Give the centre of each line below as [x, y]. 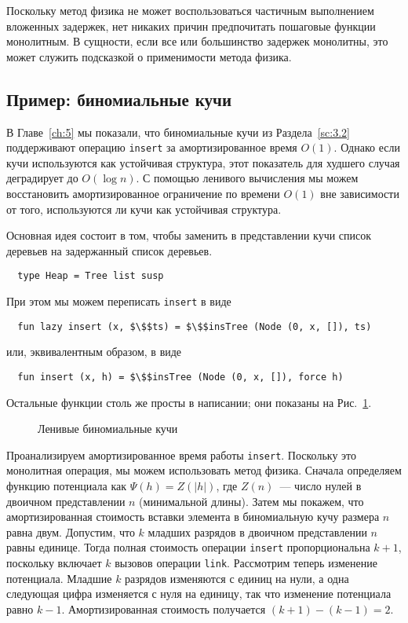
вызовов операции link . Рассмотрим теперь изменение [246, 563]
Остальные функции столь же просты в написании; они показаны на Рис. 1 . [189, 402]
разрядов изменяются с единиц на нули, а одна [237, 578]
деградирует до [42, 178]
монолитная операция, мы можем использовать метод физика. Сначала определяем [204, 470]
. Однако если [367, 147]
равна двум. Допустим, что [71, 531]
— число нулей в [321, 486]
